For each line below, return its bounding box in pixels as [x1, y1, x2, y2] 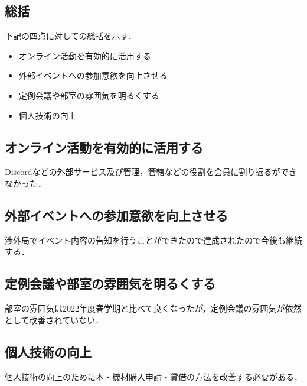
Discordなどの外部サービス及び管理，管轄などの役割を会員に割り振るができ [5, 166, 297, 178]
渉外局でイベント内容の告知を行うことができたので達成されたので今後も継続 [5, 233, 302, 246]
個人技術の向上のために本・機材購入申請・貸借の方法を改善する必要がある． [5, 370, 302, 382]
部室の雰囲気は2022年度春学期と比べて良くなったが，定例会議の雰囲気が [5, 302, 285, 314]
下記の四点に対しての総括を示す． [5, 30, 137, 42]
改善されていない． [29, 313, 104, 326]
